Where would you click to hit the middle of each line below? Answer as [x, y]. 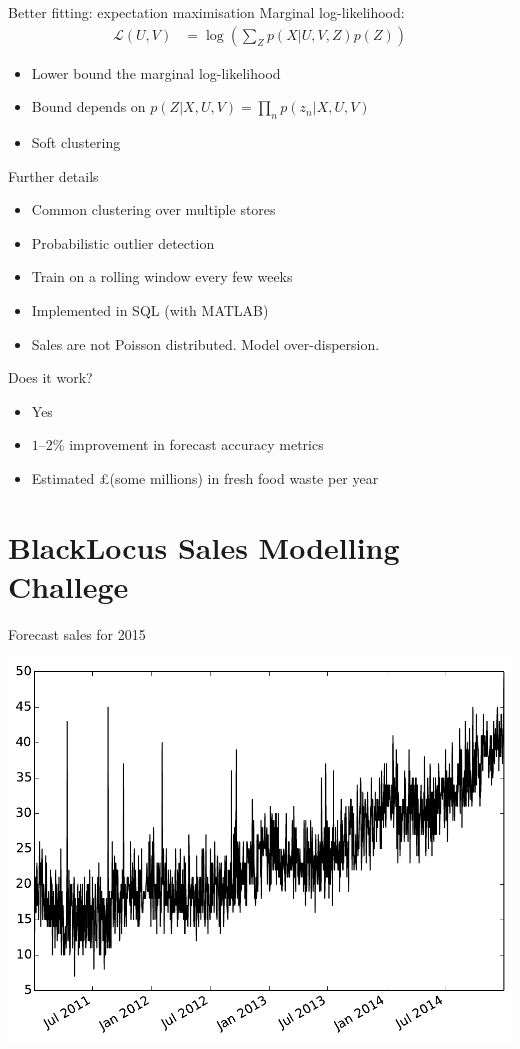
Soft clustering [76, 142]
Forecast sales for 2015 [77, 633]
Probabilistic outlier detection [123, 242]
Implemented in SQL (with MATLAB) [150, 309]
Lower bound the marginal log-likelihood [156, 72]
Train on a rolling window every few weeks [162, 276]
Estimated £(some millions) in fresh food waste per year [205, 477]
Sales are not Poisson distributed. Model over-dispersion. [205, 343]
